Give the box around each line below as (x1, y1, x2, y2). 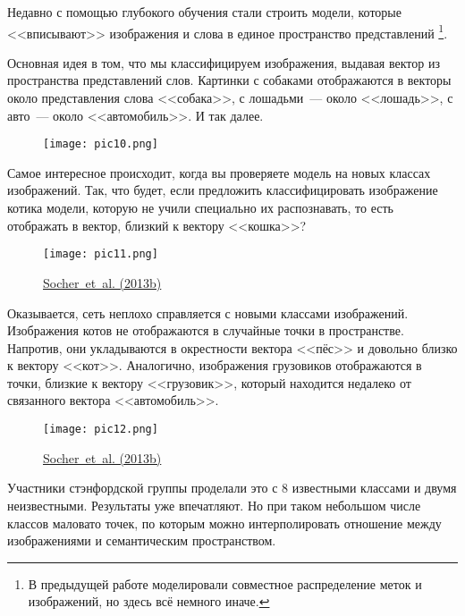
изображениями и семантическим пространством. (7, 531, 276, 550)
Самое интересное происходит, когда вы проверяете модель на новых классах (7, 163, 431, 181)
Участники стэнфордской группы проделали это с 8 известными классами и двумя (7, 478, 457, 497)
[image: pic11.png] (43, 248, 158, 261)
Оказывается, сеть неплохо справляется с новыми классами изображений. (7, 303, 409, 322)
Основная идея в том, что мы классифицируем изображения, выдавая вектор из (7, 53, 440, 72)
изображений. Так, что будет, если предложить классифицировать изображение (7, 181, 438, 199)
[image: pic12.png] (43, 423, 158, 436)
